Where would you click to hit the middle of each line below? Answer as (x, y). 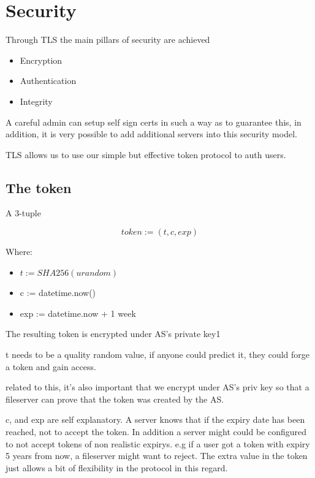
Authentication (48, 81)
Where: (19, 252)
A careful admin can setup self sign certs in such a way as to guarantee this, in (154, 122)
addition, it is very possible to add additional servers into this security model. (151, 134)
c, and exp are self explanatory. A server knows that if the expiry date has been (155, 419)
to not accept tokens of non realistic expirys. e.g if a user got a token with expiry (158, 443)
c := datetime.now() (58, 293)
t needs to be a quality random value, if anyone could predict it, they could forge (158, 355)
